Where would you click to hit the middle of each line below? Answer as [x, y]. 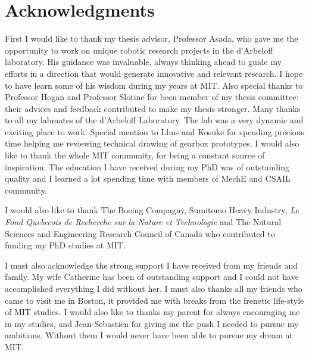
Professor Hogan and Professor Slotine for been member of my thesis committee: [152, 97]
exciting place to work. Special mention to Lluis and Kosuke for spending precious [155, 131]
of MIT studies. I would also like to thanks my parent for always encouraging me [152, 312]
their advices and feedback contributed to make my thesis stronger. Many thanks [153, 108]
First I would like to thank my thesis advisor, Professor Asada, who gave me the [152, 38]
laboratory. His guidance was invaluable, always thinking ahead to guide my [143, 62]
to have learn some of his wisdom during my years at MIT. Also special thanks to [154, 85]
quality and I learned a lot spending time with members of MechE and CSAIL [148, 178]
